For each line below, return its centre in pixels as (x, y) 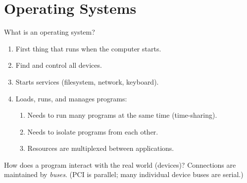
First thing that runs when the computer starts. (88, 48)
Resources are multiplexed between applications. (101, 148)
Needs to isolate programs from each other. (93, 131)
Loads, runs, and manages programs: (71, 98)
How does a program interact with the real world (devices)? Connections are (120, 164)
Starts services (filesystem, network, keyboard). (87, 81)
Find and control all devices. (59, 65)
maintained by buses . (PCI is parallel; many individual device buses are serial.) (124, 174)
